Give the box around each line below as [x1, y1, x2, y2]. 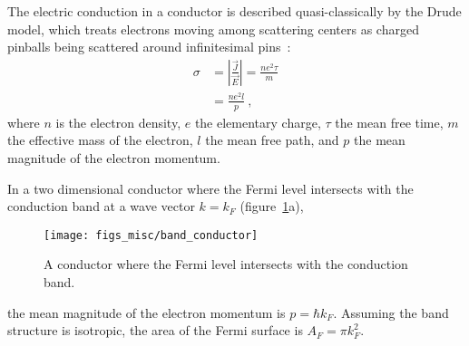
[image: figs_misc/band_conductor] [44, 228, 259, 242]
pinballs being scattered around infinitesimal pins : [7, 37, 291, 56]
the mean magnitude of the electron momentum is [7, 303, 286, 322]
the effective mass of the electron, [7, 130, 193, 149]
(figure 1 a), [239, 197, 304, 216]
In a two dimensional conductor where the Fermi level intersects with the [7, 178, 414, 197]
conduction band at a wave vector [7, 197, 195, 216]
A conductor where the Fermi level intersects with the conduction [44, 255, 408, 274]
